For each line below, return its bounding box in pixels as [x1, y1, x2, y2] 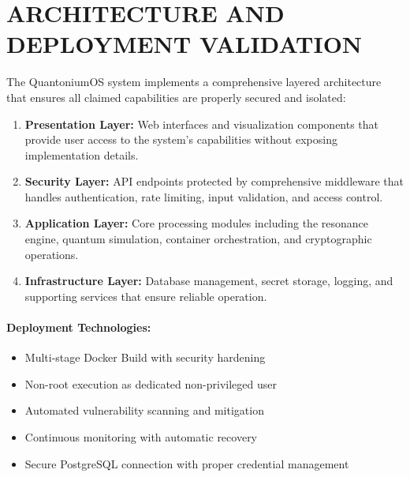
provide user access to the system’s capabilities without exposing [24, 131, 337, 148]
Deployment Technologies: [6, 319, 151, 336]
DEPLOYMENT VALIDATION [6, 28, 363, 60]
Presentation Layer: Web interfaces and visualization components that [24, 115, 379, 132]
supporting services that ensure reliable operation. [24, 287, 267, 304]
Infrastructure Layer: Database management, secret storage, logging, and [24, 272, 393, 289]
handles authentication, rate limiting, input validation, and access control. [24, 188, 383, 205]
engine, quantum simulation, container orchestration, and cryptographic [24, 231, 372, 247]
